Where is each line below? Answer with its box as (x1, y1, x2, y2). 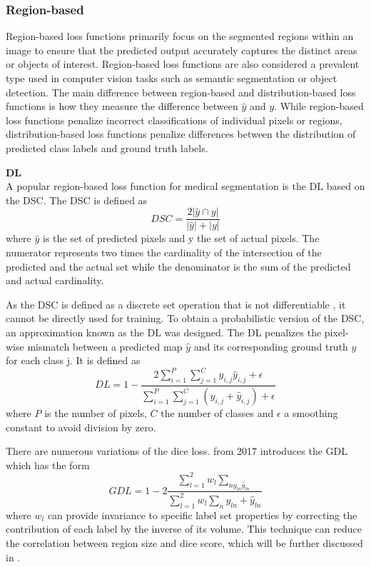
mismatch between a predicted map (27, 338, 183, 353)
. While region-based (274, 99, 364, 114)
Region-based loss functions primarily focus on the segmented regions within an (6, 29, 354, 44)
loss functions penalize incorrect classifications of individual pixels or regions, (6, 112, 342, 127)
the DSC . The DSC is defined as (6, 192, 148, 207)
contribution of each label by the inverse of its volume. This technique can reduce (6, 521, 362, 536)
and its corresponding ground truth (193, 338, 348, 353)
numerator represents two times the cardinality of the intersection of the (6, 245, 322, 259)
